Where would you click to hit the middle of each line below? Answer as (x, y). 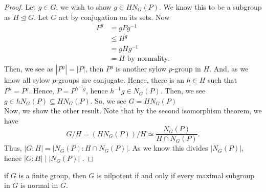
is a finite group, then (52, 175)
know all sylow (27, 80)
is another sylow (141, 69)
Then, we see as (29, 69)
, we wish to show (84, 7)
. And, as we (229, 69)
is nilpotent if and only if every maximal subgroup (176, 175)
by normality (148, 59)
